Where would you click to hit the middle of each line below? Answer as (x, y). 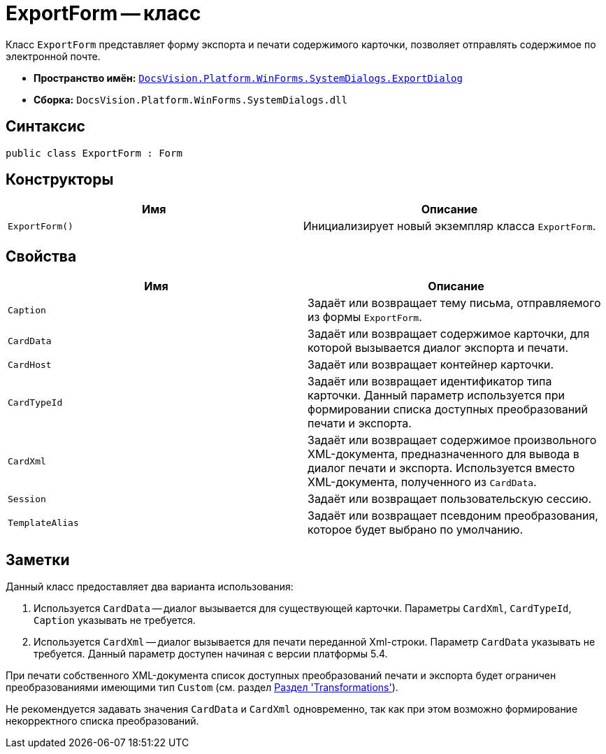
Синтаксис (45, 127)
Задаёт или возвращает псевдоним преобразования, (453, 516)
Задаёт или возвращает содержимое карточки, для (449, 334)
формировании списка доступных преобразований (448, 410)
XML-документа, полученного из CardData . (422, 482)
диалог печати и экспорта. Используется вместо (441, 468)
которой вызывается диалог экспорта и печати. (438, 348)
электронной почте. (53, 56)
